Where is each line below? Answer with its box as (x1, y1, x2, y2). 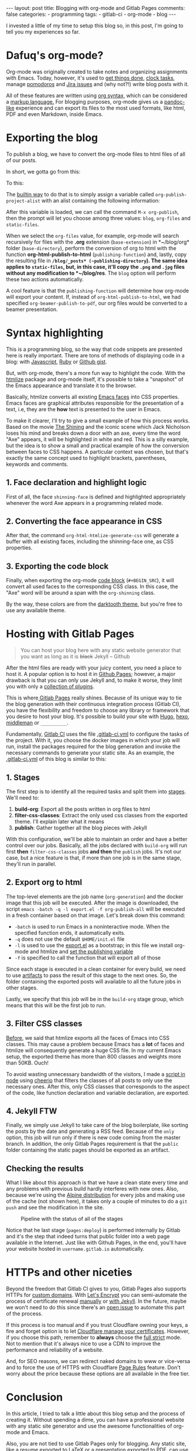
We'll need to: (6, 794, 39, 801)
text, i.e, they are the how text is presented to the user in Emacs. (6, 405, 162, 412)
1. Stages (6, 772, 40, 783)
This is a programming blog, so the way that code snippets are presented (6, 346, 183, 353)
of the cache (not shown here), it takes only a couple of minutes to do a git (6, 1198, 188, 1205)
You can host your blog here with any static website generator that (20, 647, 181, 654)
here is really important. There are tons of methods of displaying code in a (6, 351, 185, 359)
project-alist (6, 198, 41, 204)
